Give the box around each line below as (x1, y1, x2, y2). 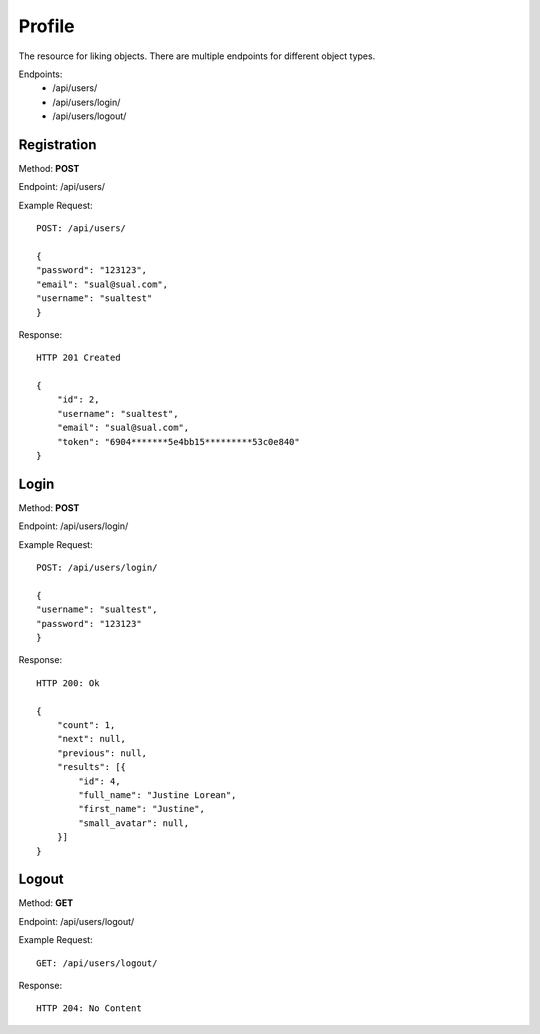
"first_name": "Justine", (78, 803, 205, 815)
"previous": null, (56, 747, 148, 759)
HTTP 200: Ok (36, 677, 100, 689)
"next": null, (56, 733, 127, 745)
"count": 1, (56, 720, 116, 731)
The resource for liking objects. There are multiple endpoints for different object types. (18, 50, 376, 62)
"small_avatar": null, (78, 817, 190, 829)
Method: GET (18, 897, 74, 909)
